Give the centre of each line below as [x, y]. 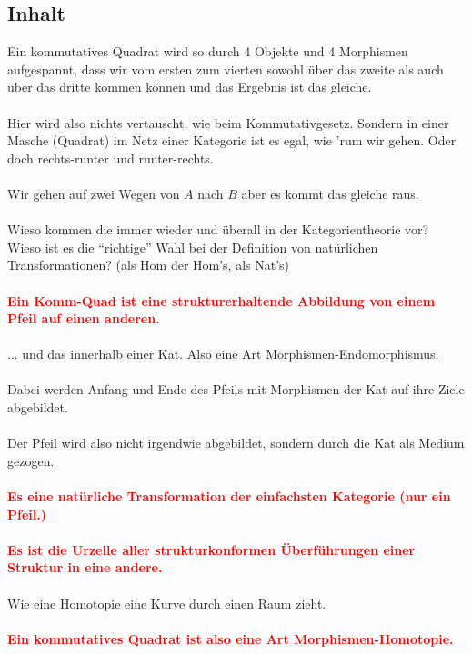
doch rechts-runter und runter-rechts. [110, 158]
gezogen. [31, 460]
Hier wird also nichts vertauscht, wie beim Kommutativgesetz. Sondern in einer [228, 122]
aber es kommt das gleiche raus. [330, 193]
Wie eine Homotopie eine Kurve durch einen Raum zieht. [167, 603]
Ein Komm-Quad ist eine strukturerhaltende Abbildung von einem [221, 300]
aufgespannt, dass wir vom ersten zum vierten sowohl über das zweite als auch [226, 69]
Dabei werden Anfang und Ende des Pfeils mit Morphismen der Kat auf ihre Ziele [236, 389]
